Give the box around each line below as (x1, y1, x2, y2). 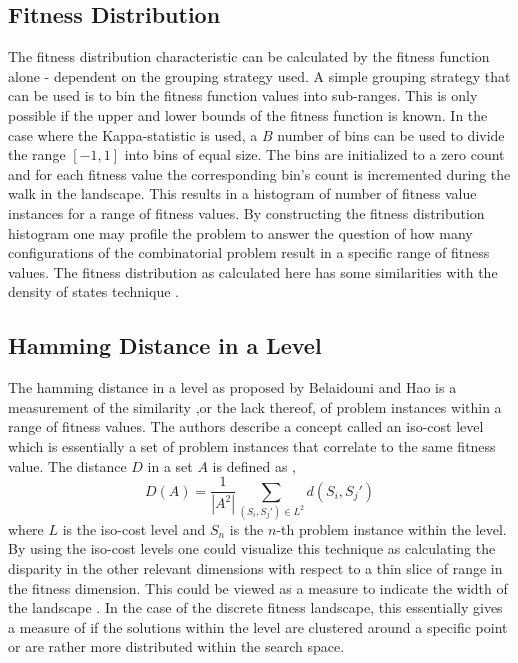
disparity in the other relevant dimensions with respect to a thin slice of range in (8, 558, 503, 579)
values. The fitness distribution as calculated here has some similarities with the (8, 261, 498, 282)
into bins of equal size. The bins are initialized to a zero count (124, 144, 505, 165)
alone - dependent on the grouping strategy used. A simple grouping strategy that (8, 65, 511, 86)
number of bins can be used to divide (277, 124, 505, 145)
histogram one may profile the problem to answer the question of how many (8, 222, 473, 243)
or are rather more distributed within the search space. (8, 636, 345, 657)
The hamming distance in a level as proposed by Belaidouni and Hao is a (8, 377, 457, 398)
